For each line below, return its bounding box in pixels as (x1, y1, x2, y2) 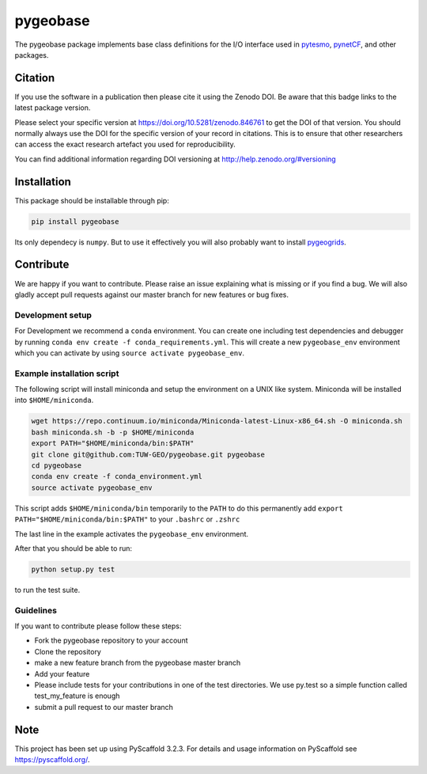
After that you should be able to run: (14, 543, 133, 553)
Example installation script (14, 368, 119, 379)
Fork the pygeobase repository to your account (34, 636, 188, 645)
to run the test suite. (14, 585, 81, 594)
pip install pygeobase (31, 217, 119, 226)
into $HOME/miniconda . (14, 396, 94, 405)
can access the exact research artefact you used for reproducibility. (14, 139, 236, 150)
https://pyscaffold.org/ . (14, 755, 90, 765)
